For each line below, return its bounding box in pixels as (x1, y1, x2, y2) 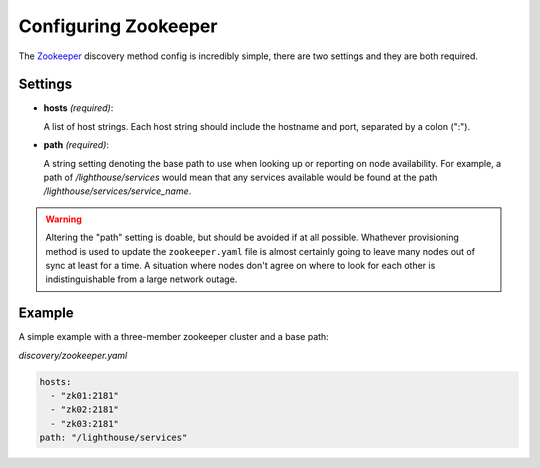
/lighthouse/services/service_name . (43, 185, 192, 197)
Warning (45, 213, 82, 225)
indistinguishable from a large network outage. (45, 273, 238, 285)
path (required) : (43, 139, 110, 151)
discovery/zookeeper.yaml (18, 349, 128, 361)
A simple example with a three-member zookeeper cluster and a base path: (18, 331, 329, 343)
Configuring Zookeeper (18, 15, 218, 37)
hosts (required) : (43, 102, 114, 114)
